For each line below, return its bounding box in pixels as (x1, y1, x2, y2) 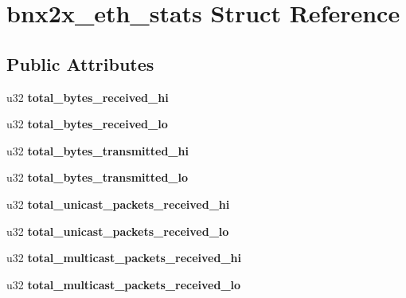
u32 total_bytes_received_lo (6, 116, 168, 132)
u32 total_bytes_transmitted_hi (6, 142, 189, 159)
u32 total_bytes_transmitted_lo (6, 169, 189, 186)
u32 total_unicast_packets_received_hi (6, 195, 230, 212)
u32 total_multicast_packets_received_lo (6, 276, 241, 292)
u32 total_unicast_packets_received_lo (6, 222, 229, 239)
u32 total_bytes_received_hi (6, 88, 169, 105)
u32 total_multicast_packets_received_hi (6, 249, 241, 266)
